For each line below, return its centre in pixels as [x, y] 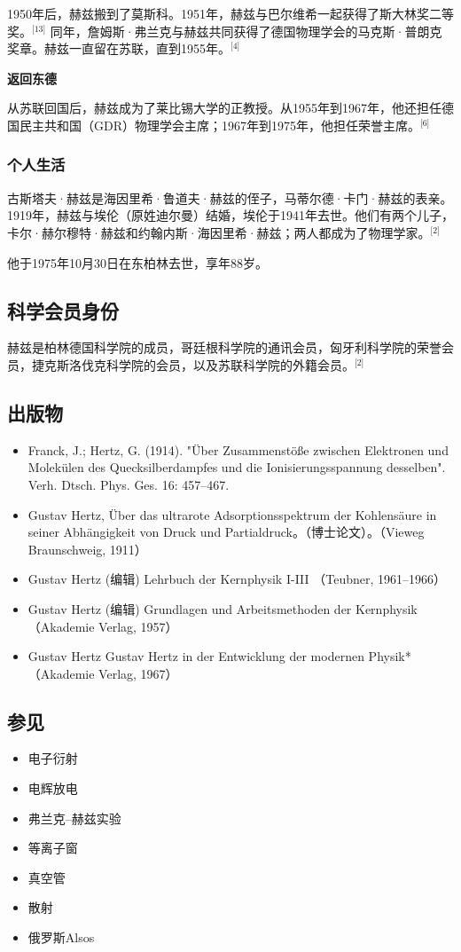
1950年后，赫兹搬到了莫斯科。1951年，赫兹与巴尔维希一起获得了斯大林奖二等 [230, 13]
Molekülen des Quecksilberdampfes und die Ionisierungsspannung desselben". [237, 467]
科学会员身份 [63, 310]
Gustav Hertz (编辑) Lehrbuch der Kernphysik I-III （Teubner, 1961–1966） [237, 579]
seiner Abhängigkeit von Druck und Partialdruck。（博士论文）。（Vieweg [226, 532]
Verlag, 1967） [138, 673]
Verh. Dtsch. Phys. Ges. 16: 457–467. [129, 484]
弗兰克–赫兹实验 [74, 818]
